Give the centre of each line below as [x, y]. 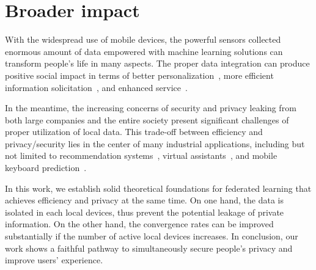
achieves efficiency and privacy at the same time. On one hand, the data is [144, 200]
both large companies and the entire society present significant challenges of [147, 119]
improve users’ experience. [54, 260]
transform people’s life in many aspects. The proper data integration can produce [157, 63]
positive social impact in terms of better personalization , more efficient [139, 75]
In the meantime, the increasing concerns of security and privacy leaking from [151, 108]
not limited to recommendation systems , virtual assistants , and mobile [141, 155]
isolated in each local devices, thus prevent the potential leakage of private [145, 212]
